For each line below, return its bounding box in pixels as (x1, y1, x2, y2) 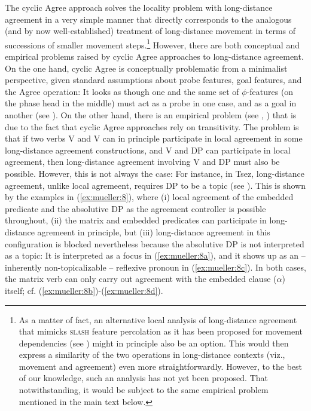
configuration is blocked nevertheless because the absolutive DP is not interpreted (5, 237, 304, 250)
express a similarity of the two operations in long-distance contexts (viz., (19, 348, 285, 361)
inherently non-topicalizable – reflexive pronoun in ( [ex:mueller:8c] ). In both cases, (5, 260, 306, 273)
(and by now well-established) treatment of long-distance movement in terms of (5, 24, 296, 37)
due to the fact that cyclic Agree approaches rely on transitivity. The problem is (5, 120, 299, 133)
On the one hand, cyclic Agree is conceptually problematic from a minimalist (5, 62, 288, 74)
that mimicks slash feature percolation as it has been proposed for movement (19, 325, 303, 338)
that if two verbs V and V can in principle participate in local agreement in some (5, 132, 303, 145)
